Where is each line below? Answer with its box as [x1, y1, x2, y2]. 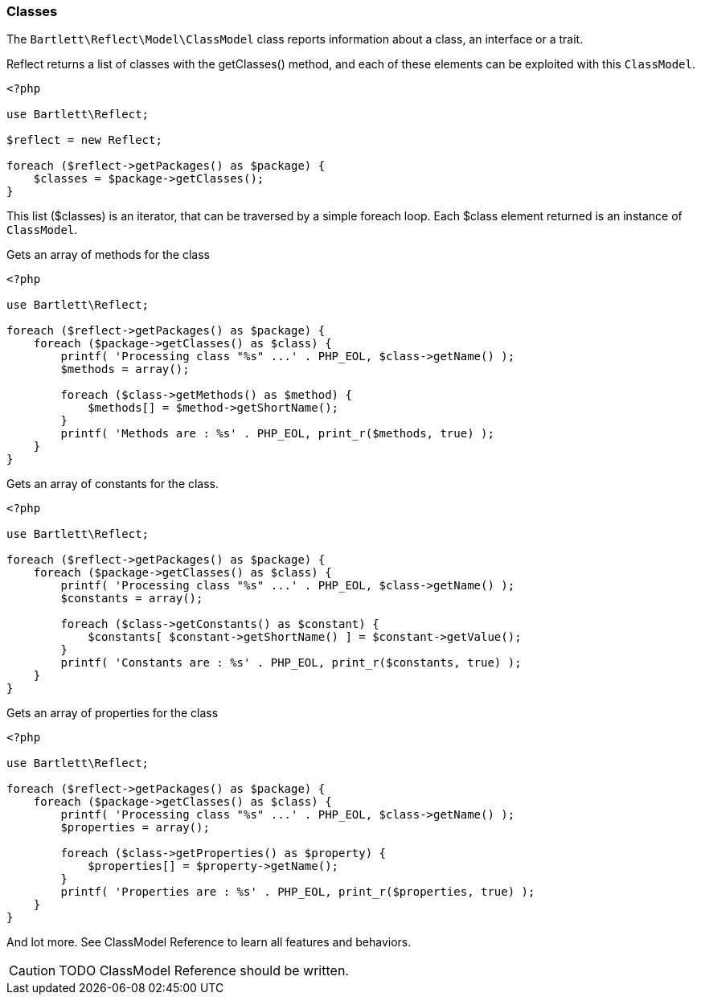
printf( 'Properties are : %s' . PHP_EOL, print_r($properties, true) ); [60, 885, 535, 899]
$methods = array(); [60, 363, 190, 376]
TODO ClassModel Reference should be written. [59, 962, 349, 979]
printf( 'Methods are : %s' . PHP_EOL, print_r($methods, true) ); [60, 427, 494, 441]
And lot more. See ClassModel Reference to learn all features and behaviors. [6, 935, 412, 950]
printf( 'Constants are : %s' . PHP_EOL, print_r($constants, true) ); [60, 656, 522, 670]
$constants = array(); [60, 592, 203, 605]
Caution [9, 962, 56, 979]
